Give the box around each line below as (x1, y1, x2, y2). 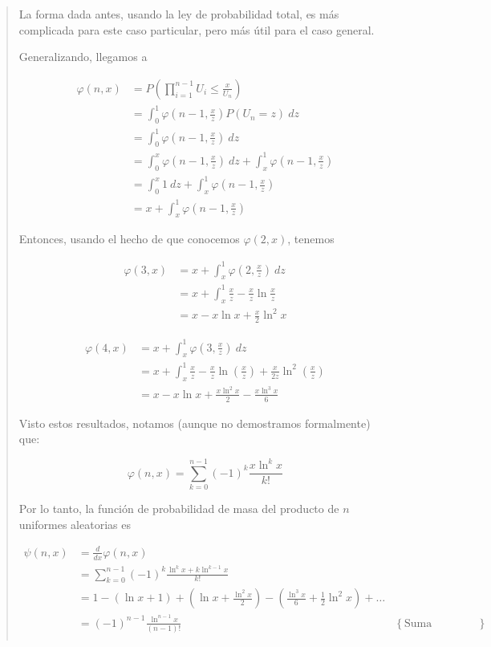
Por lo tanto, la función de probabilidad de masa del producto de (18, 500, 339, 517)
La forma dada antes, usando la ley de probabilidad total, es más (18, 6, 339, 22)
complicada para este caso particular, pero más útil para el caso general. (18, 21, 375, 38)
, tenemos (287, 230, 335, 247)
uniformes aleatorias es (18, 515, 131, 532)
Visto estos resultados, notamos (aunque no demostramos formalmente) (18, 414, 371, 431)
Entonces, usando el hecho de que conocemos (18, 230, 240, 247)
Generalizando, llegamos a (18, 48, 148, 65)
